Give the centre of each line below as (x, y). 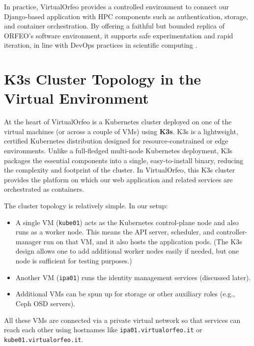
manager (28, 241)
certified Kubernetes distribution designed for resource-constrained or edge (116, 141)
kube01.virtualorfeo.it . (44, 339)
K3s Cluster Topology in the (103, 79)
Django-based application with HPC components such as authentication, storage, (126, 16)
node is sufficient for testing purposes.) (74, 261)
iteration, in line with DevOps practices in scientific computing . (101, 45)
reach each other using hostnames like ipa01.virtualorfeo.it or (103, 330)
